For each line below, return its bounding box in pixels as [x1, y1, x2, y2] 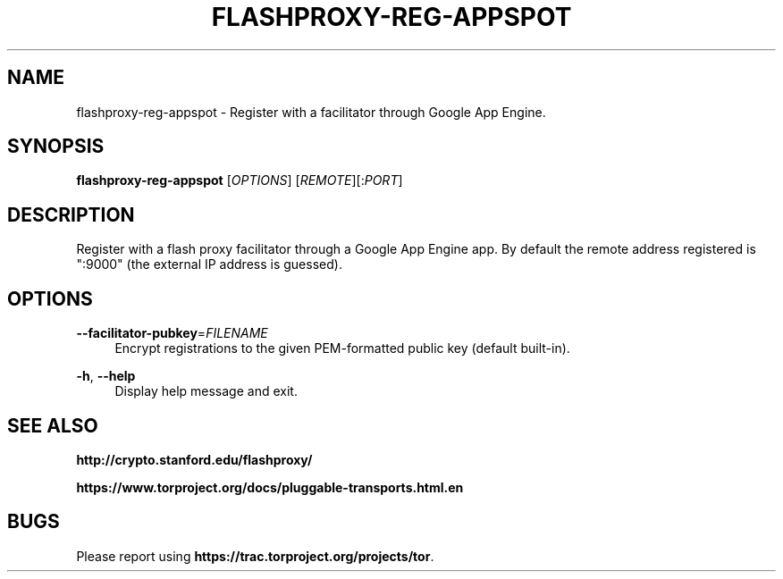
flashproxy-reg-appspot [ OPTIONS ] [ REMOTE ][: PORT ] [76, 172, 403, 189]
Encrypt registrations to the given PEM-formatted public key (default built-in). [114, 340, 570, 357]
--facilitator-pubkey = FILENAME [76, 325, 268, 341]
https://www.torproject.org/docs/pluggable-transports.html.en [76, 479, 464, 495]
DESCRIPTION [7, 203, 135, 226]
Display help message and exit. [114, 383, 298, 399]
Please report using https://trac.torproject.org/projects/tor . [76, 548, 434, 564]
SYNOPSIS [7, 135, 105, 158]
